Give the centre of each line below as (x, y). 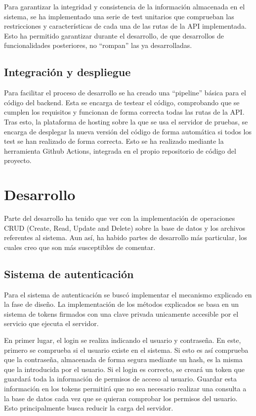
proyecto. (18, 160)
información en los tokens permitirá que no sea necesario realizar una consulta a (125, 388)
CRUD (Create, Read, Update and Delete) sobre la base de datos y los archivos (125, 228)
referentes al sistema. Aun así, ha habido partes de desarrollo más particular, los (126, 237)
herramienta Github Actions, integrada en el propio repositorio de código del (120, 150)
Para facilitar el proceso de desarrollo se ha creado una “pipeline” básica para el (125, 93)
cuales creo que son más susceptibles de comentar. (80, 247)
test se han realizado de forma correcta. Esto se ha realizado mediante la (114, 141)
